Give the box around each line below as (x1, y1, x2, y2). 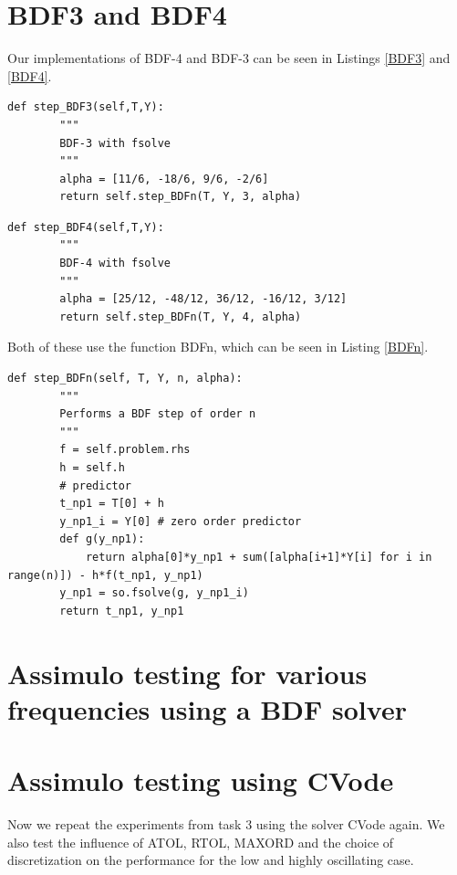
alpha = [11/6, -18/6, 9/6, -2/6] (59, 172, 269, 185)
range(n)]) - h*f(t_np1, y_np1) (7, 568, 203, 582)
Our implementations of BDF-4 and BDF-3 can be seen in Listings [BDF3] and (7, 48, 451, 68)
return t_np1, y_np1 (59, 604, 184, 617)
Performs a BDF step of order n (59, 407, 256, 421)
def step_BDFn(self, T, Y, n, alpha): (7, 372, 243, 385)
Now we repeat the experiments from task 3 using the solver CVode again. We (7, 815, 445, 834)
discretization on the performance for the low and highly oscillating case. (7, 850, 414, 870)
